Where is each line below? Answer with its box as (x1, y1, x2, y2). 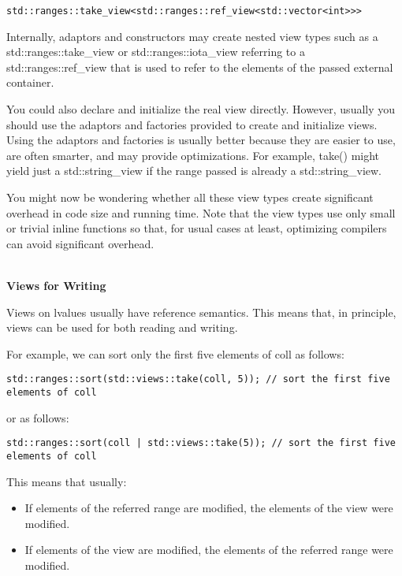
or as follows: (6, 409, 69, 425)
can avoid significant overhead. (6, 235, 154, 251)
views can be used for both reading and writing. (6, 319, 238, 336)
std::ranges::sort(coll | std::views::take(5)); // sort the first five (6, 437, 396, 449)
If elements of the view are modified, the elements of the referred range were (24, 541, 393, 558)
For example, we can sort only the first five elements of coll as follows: (6, 345, 344, 362)
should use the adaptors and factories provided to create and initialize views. (6, 116, 378, 132)
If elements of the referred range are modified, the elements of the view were (24, 500, 393, 516)
